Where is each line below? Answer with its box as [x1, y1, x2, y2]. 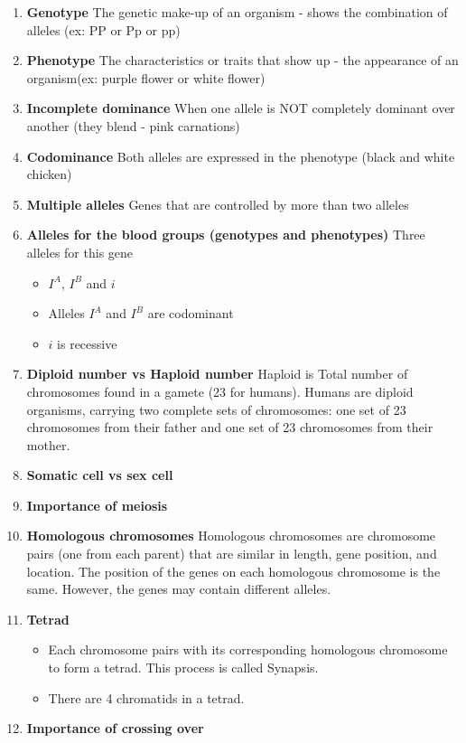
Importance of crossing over [26, 719, 204, 738]
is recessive [57, 334, 117, 353]
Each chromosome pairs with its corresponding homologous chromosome [48, 640, 448, 659]
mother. [26, 435, 70, 454]
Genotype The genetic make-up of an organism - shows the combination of [26, 3, 448, 21]
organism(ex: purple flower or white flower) [26, 68, 266, 87]
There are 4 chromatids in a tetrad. [48, 688, 245, 707]
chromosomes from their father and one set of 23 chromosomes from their [26, 418, 433, 437]
